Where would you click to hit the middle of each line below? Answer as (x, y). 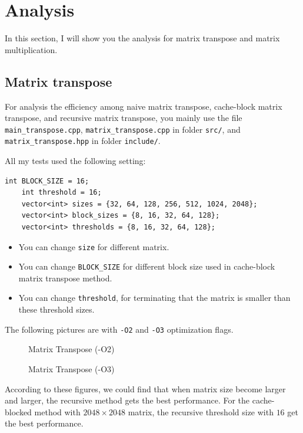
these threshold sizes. (56, 309)
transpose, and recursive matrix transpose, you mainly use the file (124, 118)
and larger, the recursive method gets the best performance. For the (127, 400)
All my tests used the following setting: (75, 161)
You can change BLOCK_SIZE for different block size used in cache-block (147, 266)
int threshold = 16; (61, 193)
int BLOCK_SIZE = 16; (47, 181)
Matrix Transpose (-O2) (71, 349)
